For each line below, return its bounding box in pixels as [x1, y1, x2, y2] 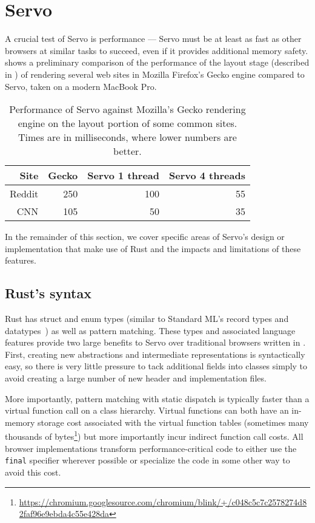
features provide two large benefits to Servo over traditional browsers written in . [5, 336, 306, 349]
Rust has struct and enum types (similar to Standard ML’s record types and [5, 312, 289, 325]
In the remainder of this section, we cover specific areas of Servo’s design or [5, 230, 285, 243]
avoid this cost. [5, 465, 61, 478]
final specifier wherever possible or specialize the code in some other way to [5, 454, 290, 467]
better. [113, 144, 142, 159]
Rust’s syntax [5, 284, 91, 303]
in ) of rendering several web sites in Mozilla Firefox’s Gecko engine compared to [5, 67, 305, 80]
